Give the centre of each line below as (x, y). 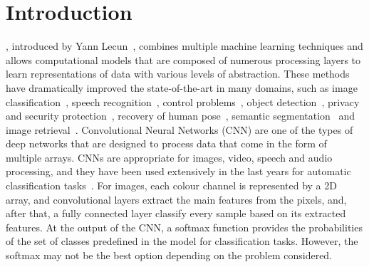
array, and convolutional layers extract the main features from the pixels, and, (176, 199)
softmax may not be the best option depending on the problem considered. (169, 255)
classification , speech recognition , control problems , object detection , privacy (183, 101)
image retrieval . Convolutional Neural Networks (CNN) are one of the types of (180, 129)
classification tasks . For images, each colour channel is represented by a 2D (171, 185)
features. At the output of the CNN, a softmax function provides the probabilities (184, 227)
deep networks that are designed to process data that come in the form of (166, 143)
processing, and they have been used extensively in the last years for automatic (178, 171)
